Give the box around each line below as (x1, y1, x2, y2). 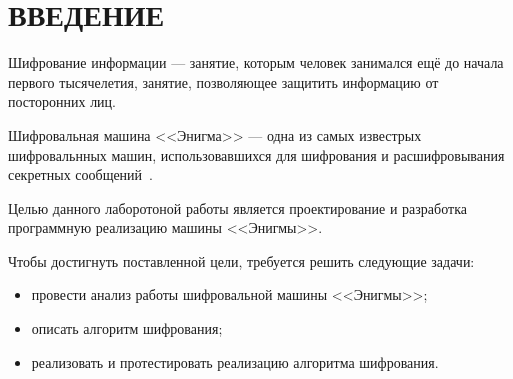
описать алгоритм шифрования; (31, 318, 223, 339)
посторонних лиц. (8, 91, 116, 112)
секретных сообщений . (8, 164, 154, 185)
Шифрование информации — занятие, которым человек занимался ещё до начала (8, 52, 504, 73)
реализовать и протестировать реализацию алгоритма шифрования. (31, 351, 439, 372)
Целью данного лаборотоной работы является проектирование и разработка (8, 197, 467, 218)
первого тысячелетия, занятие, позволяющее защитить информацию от (8, 71, 439, 92)
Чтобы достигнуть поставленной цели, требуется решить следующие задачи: (8, 250, 475, 271)
